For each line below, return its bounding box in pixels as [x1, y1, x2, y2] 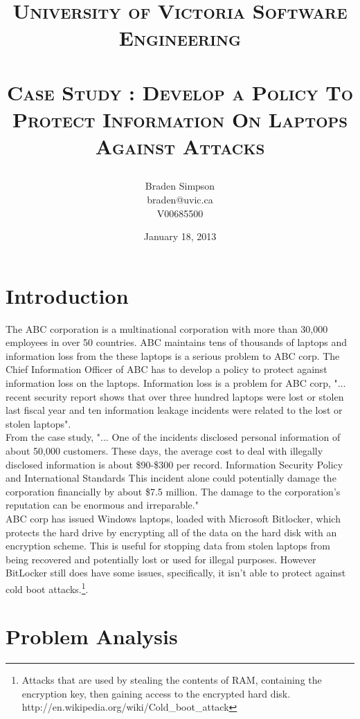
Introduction [6, 281, 129, 309]
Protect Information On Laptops [12, 104, 348, 133]
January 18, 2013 [143, 229, 217, 244]
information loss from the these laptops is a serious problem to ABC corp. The [6, 348, 340, 363]
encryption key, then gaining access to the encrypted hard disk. [21, 686, 291, 700]
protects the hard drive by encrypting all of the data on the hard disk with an [6, 525, 337, 539]
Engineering [118, 24, 242, 52]
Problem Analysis [6, 622, 178, 650]
